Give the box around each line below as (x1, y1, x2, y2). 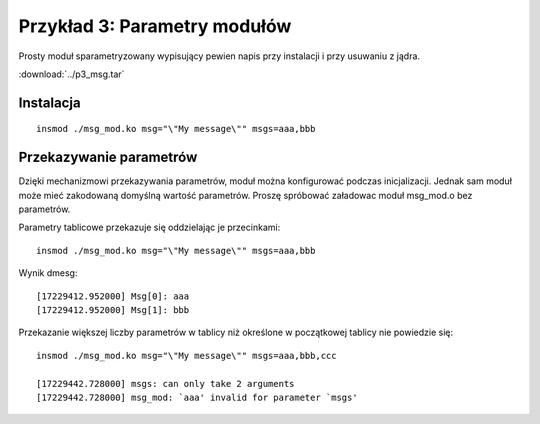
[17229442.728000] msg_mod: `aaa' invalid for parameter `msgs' (36, 391, 359, 403)
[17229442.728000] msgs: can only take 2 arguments (36, 378, 295, 389)
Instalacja (18, 94, 81, 111)
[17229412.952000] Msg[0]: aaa (36, 290, 190, 302)
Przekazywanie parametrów (18, 149, 198, 166)
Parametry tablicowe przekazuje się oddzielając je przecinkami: (18, 221, 281, 234)
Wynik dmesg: (18, 267, 78, 279)
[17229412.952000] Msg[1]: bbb (36, 304, 190, 315)
